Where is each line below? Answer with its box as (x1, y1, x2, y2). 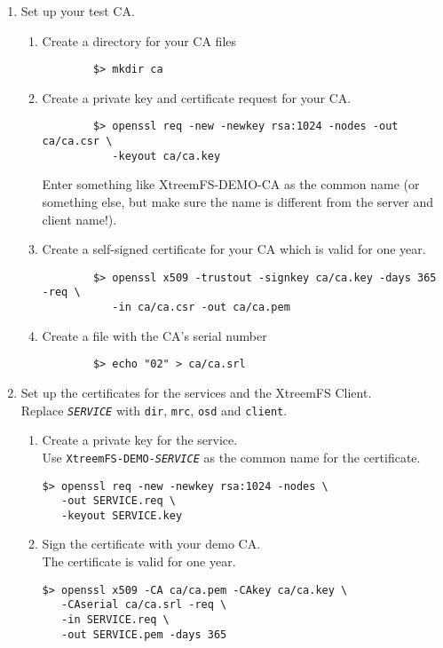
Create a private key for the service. (42, 431, 238, 449)
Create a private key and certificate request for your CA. (42, 88, 352, 107)
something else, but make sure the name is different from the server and (42, 193, 433, 210)
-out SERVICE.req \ (61, 494, 176, 508)
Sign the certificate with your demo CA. (42, 534, 261, 553)
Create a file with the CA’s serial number (42, 326, 267, 344)
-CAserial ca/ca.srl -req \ (61, 598, 227, 612)
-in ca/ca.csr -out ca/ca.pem (112, 301, 290, 314)
